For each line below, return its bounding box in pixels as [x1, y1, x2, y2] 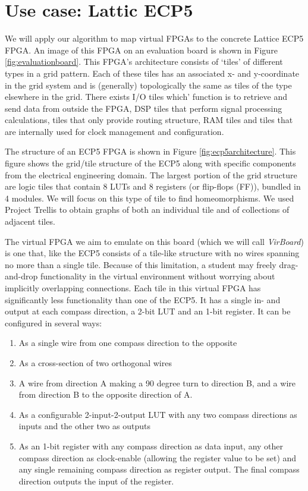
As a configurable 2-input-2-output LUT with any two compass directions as [18, 408, 297, 420]
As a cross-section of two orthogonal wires [18, 356, 172, 369]
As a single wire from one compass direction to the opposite [18, 336, 237, 349]
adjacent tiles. [5, 215, 55, 228]
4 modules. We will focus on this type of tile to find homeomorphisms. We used [5, 191, 294, 204]
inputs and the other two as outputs [18, 420, 150, 432]
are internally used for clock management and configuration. [5, 125, 224, 137]
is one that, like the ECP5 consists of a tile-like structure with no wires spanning [5, 247, 300, 259]
